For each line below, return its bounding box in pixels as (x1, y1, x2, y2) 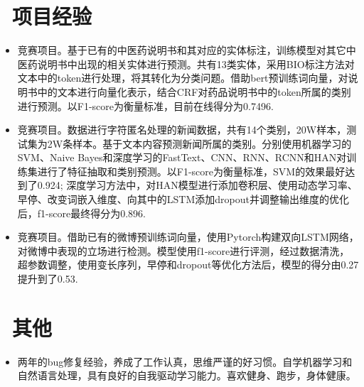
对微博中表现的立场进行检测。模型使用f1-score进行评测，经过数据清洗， (17, 243, 350, 258)
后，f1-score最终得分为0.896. (17, 205, 146, 220)
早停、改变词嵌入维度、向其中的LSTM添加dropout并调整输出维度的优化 (17, 192, 349, 207)
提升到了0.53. (17, 271, 78, 286)
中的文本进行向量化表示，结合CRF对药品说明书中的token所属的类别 (37, 84, 351, 99)
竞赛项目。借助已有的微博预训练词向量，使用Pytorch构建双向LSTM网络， (17, 229, 359, 244)
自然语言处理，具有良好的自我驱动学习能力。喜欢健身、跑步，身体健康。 (17, 368, 356, 383)
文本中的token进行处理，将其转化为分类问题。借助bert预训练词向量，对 (17, 70, 348, 85)
